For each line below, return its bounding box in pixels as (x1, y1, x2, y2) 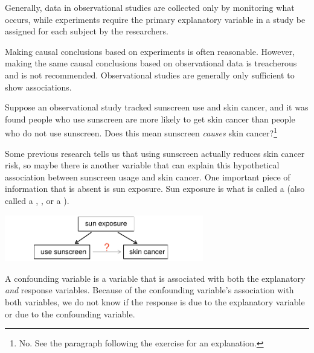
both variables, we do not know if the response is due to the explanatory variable (5, 296, 305, 308)
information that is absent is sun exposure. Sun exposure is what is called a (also (5, 182, 305, 195)
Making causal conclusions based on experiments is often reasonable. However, (5, 45, 295, 57)
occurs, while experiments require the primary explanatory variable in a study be (5, 13, 306, 25)
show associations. (5, 80, 72, 93)
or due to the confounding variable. (5, 307, 135, 320)
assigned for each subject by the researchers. (5, 25, 168, 37)
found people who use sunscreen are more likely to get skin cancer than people (5, 112, 295, 125)
